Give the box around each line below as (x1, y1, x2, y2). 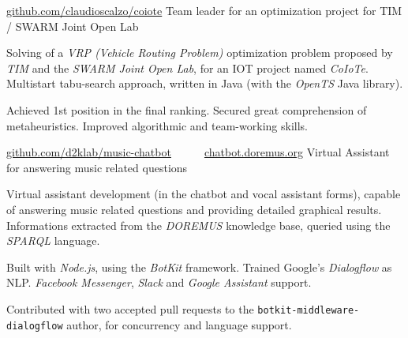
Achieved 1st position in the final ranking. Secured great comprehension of (6, 101, 367, 118)
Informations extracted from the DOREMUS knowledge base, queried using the (6, 216, 391, 233)
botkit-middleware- (257, 304, 360, 316)
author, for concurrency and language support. (66, 316, 292, 332)
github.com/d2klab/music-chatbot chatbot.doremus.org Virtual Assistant (6, 144, 390, 160)
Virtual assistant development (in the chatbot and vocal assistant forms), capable (6, 186, 401, 202)
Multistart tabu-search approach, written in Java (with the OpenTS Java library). (6, 75, 403, 92)
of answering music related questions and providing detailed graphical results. (6, 201, 382, 217)
